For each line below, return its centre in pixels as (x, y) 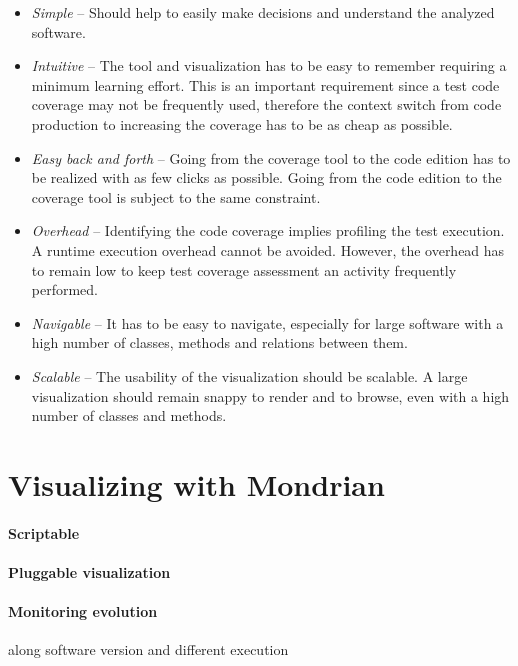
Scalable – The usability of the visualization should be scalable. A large (249, 375)
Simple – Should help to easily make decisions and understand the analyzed (263, 12)
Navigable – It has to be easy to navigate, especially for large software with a (267, 322)
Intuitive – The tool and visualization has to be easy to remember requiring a (269, 65)
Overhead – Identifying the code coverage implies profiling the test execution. (268, 230)
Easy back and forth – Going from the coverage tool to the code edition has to (271, 157)
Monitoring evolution (83, 611)
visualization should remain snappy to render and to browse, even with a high (270, 395)
